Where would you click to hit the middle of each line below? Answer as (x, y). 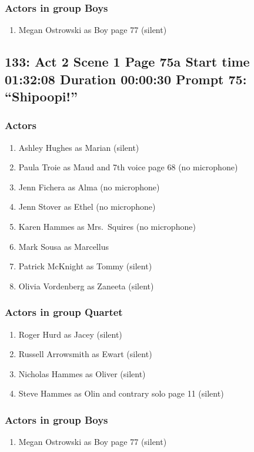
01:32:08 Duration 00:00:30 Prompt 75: (126, 79)
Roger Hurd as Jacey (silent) (70, 334)
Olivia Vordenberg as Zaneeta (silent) (86, 286)
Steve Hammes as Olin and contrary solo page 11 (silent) (121, 393)
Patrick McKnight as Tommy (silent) (85, 266)
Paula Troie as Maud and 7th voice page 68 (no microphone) (128, 167)
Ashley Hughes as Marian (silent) (79, 147)
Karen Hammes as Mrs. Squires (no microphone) (107, 226)
